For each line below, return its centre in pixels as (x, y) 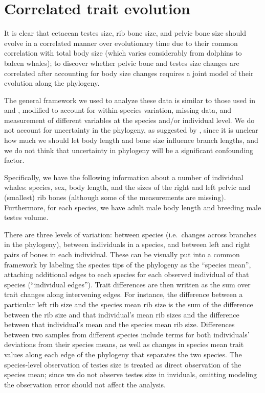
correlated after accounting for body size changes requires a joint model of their (129, 73)
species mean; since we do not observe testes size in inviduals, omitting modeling (131, 374)
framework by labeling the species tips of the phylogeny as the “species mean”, (128, 264)
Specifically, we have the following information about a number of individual (124, 177)
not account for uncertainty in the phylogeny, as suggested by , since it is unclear (131, 130)
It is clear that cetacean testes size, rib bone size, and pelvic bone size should (125, 33)
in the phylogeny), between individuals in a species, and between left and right (127, 244)
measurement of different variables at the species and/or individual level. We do (129, 120)
